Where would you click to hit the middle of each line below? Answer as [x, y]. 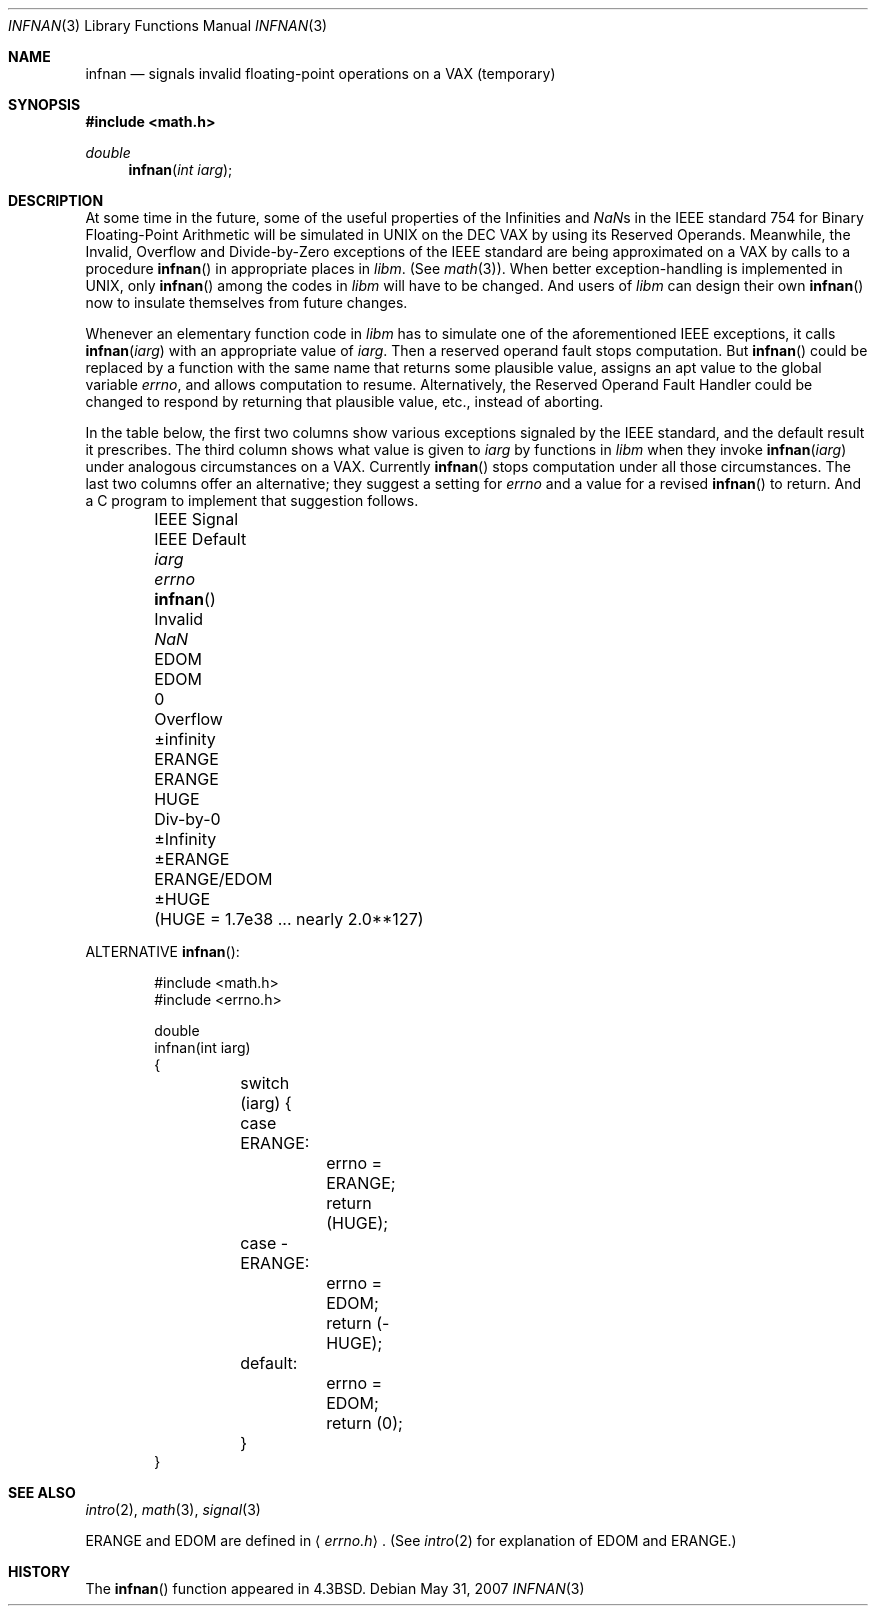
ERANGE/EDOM [213, 879]
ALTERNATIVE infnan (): [162, 951]
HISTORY [39, 1571]
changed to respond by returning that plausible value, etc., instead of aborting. [344, 401]
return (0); [364, 1423]
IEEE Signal [196, 519]
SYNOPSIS [44, 104]
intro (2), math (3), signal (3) [173, 1509]
